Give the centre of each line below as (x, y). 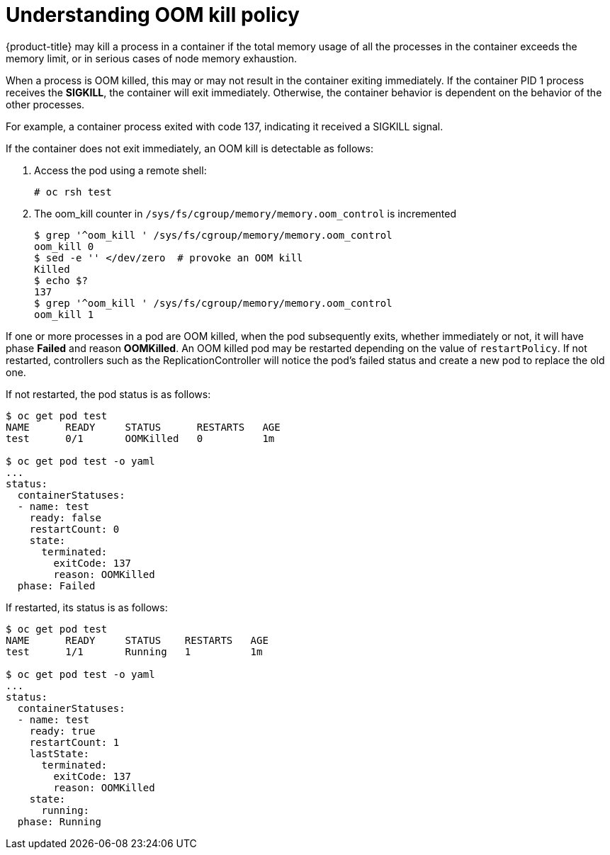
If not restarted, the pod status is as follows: (108, 394)
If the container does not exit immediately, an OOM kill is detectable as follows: (190, 148)
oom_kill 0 (64, 246)
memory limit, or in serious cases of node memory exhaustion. (151, 58)
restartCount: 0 (74, 529)
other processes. (45, 104)
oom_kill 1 (64, 314)
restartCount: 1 (74, 742)
